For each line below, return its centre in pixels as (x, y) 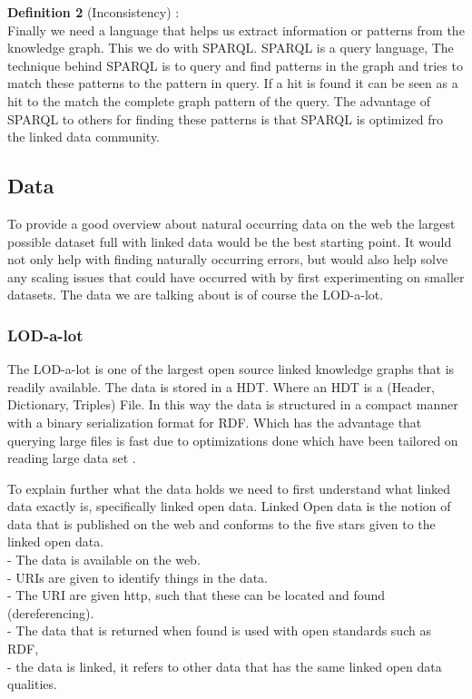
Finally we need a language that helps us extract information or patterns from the (236, 30)
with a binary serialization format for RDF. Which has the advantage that (215, 422)
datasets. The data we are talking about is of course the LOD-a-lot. (196, 295)
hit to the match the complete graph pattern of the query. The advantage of (219, 100)
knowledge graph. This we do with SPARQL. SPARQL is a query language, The (231, 48)
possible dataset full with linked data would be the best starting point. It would (230, 241)
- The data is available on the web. (104, 560)
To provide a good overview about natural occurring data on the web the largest (231, 223)
